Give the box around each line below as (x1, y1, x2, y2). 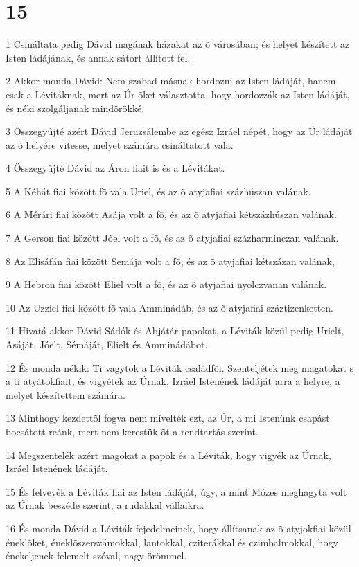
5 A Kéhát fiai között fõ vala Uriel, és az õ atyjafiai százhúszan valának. (6, 183, 311, 198)
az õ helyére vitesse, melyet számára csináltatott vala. (6, 137, 234, 152)
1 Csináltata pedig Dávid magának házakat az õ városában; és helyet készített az (6, 37, 350, 51)
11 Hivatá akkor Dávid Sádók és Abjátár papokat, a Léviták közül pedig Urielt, (6, 323, 344, 338)
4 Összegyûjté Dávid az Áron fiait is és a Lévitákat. (6, 161, 225, 175)
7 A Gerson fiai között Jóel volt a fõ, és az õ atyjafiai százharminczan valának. (6, 231, 339, 245)
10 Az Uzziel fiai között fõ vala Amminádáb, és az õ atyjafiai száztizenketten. (6, 300, 333, 314)
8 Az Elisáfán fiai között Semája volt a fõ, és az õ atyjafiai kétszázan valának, (6, 253, 335, 268)
